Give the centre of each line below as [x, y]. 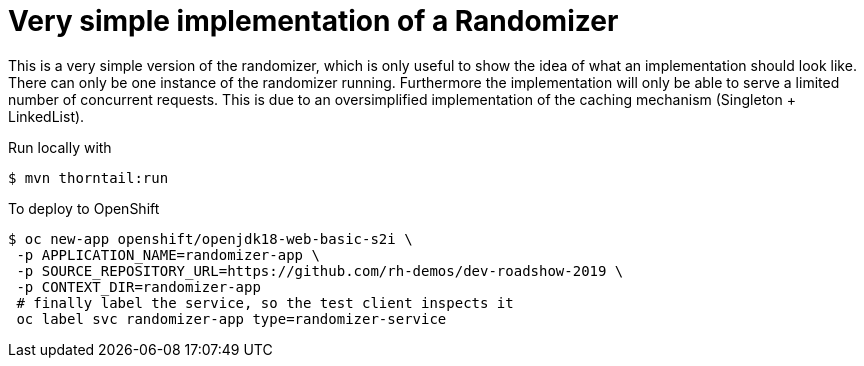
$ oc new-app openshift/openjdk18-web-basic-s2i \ [210, 238]
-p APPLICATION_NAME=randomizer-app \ [168, 254]
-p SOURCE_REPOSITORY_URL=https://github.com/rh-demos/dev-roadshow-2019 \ [320, 270]
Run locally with [60, 147]
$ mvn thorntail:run [88, 177]
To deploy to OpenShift [84, 208]
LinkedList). [46, 116]
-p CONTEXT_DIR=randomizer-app [138, 286]
